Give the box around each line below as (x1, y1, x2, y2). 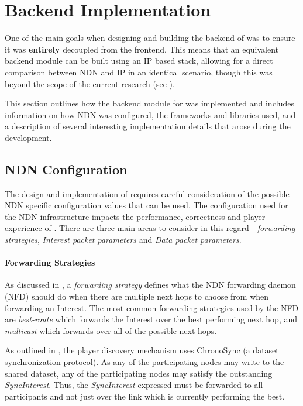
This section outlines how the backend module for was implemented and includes (5, 97, 295, 109)
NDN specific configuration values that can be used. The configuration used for (5, 199, 288, 211)
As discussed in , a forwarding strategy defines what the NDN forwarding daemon (5, 278, 296, 291)
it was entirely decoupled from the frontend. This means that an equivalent (5, 43, 279, 55)
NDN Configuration (5, 160, 128, 178)
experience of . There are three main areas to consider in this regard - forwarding (5, 222, 295, 234)
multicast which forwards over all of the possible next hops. (5, 324, 217, 336)
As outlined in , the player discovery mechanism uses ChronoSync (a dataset (5, 344, 279, 356)
